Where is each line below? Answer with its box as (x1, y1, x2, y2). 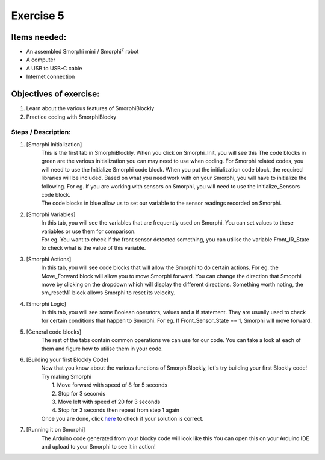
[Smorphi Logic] (26, 300, 66, 307)
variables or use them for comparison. (41, 228, 136, 235)
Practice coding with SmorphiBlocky (26, 113, 117, 120)
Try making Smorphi (41, 373, 91, 380)
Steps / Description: (11, 128, 71, 137)
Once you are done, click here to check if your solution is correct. (41, 415, 204, 422)
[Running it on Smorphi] (26, 426, 85, 434)
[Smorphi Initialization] (26, 140, 82, 148)
